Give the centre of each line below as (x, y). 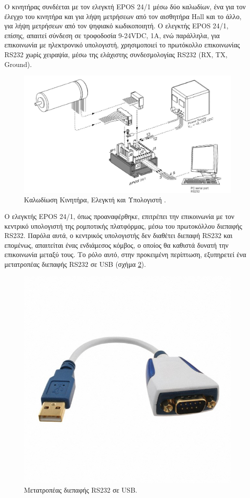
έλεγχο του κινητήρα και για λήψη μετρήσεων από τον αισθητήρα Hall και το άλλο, (123, 16)
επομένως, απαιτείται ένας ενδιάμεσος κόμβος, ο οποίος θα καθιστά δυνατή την (116, 245)
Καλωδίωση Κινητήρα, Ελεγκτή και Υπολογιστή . (95, 200)
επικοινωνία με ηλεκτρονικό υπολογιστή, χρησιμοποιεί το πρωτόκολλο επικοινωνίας (122, 45)
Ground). (18, 64)
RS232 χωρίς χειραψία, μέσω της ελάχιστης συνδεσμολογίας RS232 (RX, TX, (116, 54)
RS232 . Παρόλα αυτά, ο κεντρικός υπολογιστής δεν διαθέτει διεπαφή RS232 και (118, 235)
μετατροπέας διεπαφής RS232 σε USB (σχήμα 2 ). (75, 264)
